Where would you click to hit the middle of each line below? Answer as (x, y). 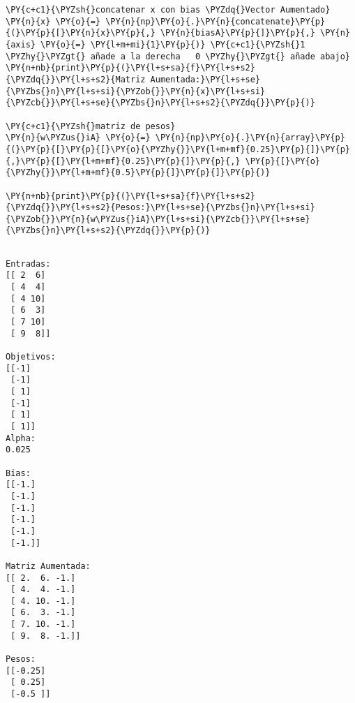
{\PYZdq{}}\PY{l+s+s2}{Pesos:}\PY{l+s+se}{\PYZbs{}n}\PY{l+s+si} (160, 208)
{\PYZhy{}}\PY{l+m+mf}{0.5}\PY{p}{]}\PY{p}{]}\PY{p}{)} (138, 173)
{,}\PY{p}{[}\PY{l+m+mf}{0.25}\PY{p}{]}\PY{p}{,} (123, 161)
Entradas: (28, 264)
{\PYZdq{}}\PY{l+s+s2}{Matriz (76, 79)
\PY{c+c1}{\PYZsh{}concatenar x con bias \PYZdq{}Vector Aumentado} (168, 10)
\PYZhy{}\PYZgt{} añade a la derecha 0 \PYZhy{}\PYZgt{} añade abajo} (178, 56)
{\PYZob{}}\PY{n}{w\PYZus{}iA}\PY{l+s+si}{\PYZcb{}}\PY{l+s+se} (158, 219)
